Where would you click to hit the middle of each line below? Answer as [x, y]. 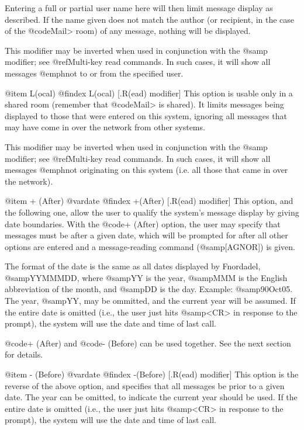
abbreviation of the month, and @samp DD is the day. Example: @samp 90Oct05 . [149, 289]
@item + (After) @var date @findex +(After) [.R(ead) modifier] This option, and [149, 201]
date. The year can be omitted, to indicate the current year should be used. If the [151, 397]
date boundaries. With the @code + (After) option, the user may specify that [143, 223]
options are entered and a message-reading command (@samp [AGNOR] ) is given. [150, 246]
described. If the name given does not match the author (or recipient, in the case [150, 19]
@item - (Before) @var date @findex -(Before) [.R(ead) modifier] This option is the [152, 374]
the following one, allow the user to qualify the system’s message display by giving [152, 212]
